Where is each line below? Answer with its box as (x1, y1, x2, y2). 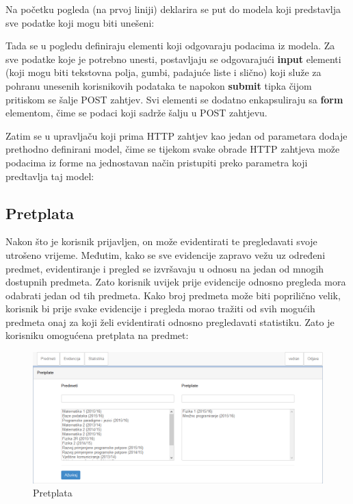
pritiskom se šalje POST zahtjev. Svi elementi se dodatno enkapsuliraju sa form (5, 92, 343, 106)
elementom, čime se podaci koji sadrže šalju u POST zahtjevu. (5, 105, 267, 120)
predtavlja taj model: (5, 168, 94, 183)
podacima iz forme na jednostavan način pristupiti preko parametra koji (5, 155, 308, 169)
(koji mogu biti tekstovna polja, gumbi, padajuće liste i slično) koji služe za (5, 65, 322, 79)
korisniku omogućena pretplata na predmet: (5, 328, 189, 342)
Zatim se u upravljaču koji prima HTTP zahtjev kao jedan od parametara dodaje (5, 128, 348, 142)
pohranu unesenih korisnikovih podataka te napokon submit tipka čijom (5, 78, 312, 92)
